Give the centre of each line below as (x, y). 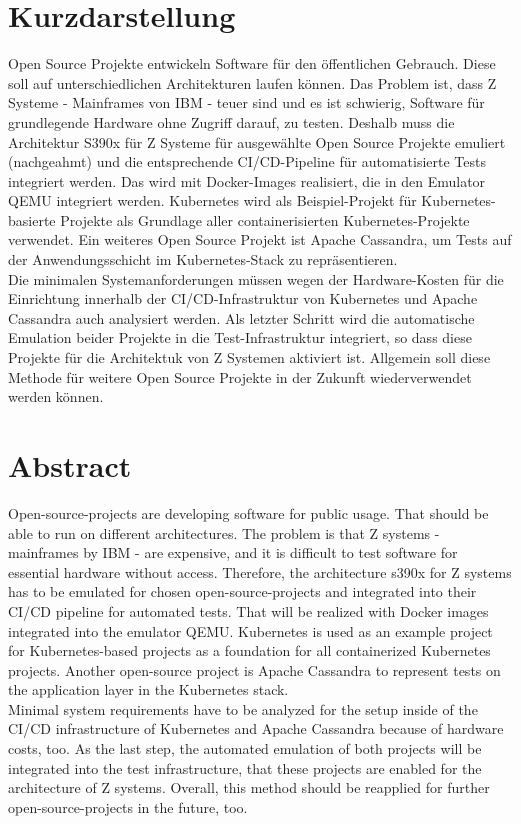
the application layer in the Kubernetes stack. (148, 689)
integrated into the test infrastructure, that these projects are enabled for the (245, 767)
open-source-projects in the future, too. (128, 806)
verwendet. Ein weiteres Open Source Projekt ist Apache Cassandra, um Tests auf (260, 239)
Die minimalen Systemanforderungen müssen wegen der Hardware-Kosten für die (256, 278)
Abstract (70, 465)
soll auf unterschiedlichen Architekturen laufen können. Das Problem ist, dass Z (252, 82)
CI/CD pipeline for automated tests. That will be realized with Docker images (248, 610)
